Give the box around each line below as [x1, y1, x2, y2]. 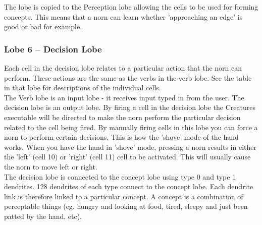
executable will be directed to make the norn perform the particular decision [4, 111, 241, 122]
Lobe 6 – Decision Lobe [4, 42, 102, 55]
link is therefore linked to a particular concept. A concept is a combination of [4, 191, 243, 201]
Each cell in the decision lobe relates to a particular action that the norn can [4, 63, 242, 73]
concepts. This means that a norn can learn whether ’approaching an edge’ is [4, 11, 243, 22]
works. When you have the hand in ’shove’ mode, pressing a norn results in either [4, 141, 256, 152]
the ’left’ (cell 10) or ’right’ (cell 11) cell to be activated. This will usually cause [4, 151, 251, 162]
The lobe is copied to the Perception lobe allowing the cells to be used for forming [4, 2, 258, 12]
